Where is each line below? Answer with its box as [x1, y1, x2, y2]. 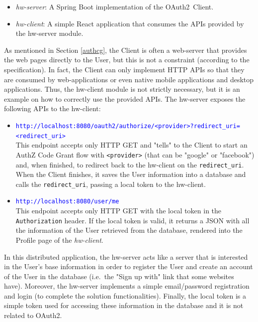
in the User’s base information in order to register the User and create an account [4, 261, 253, 272]
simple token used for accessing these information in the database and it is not [4, 300, 244, 311]
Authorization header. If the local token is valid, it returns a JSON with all [15, 215, 250, 225]
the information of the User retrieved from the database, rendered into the [15, 225, 243, 235]
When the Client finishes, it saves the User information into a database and [15, 169, 246, 179]
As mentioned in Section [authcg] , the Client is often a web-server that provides [4, 44, 247, 55]
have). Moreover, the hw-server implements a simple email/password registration [4, 281, 250, 291]
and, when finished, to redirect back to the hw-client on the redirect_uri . [15, 159, 244, 169]
